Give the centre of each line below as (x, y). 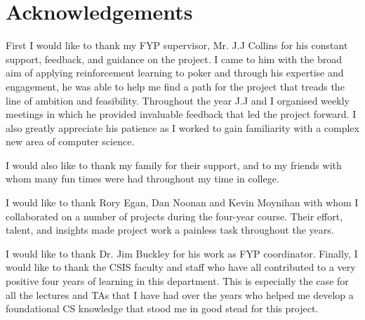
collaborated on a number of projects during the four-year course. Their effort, (174, 216)
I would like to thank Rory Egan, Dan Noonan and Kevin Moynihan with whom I (182, 202)
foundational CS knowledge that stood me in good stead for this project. (162, 308)
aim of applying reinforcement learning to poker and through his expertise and (175, 73)
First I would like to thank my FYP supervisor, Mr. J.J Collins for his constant (177, 45)
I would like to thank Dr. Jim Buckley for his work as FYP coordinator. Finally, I (182, 253)
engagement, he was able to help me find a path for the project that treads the (175, 86)
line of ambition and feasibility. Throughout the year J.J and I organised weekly (178, 100)
